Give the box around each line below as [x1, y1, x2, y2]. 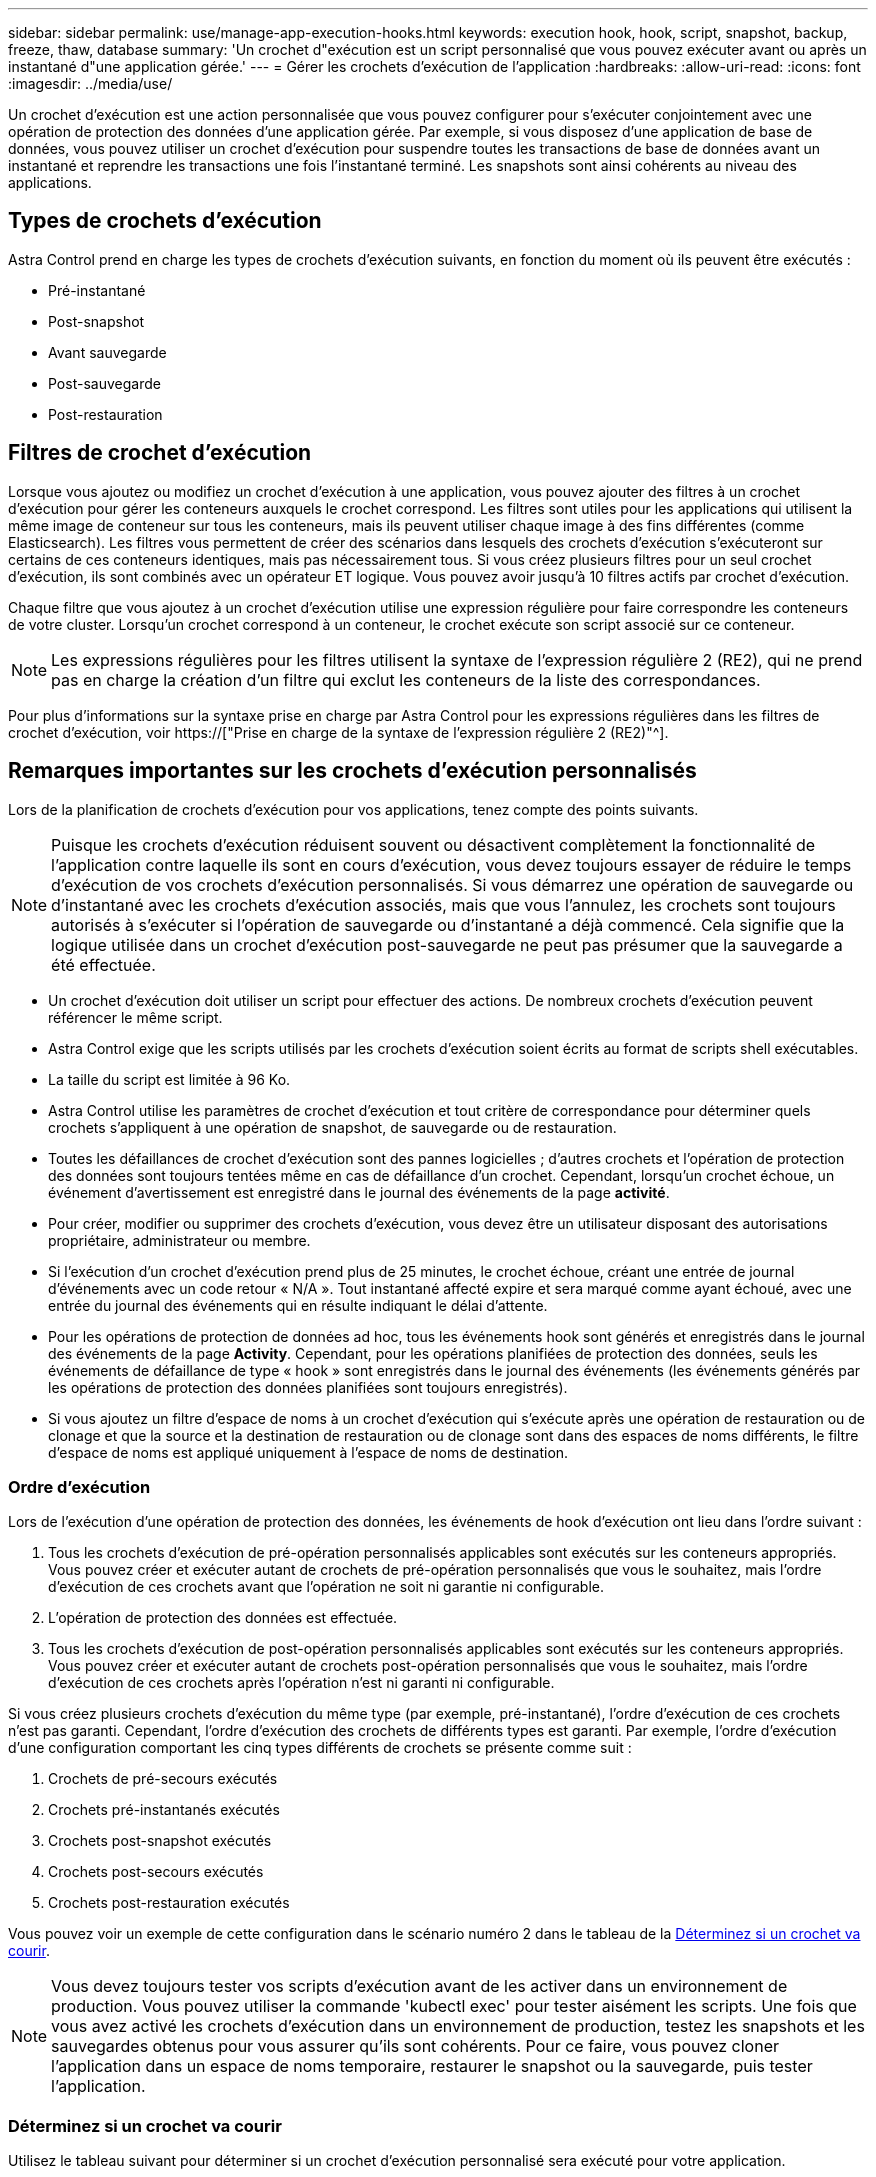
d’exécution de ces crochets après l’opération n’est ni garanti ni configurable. [48, 1674, 555, 1692]
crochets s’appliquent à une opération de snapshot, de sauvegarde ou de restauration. [48, 1118, 617, 1136]
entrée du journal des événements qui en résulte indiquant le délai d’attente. [48, 1296, 548, 1314]
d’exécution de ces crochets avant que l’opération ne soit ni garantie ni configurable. [48, 1578, 604, 1596]
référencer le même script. [48, 1008, 223, 1026]
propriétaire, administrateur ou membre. [48, 1231, 311, 1249]
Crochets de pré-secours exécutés [48, 1770, 278, 1788]
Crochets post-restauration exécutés [48, 1894, 290, 1912]
